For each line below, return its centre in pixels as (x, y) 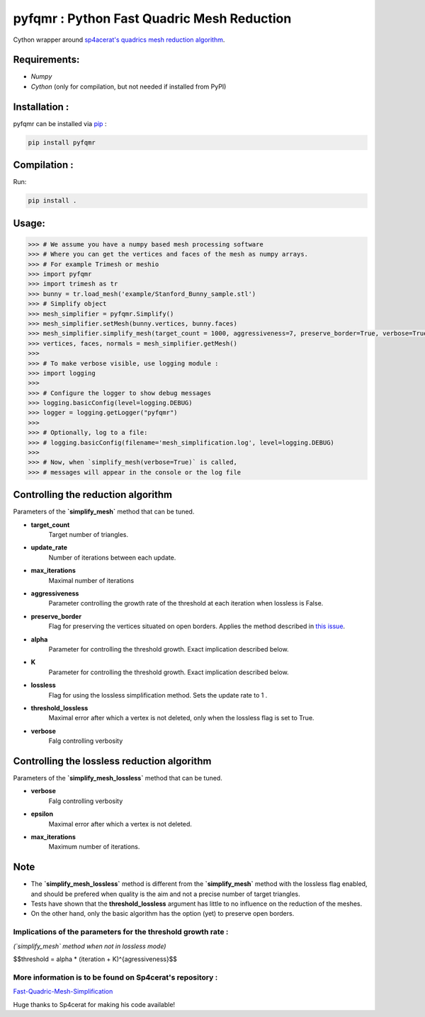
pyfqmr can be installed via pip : (60, 123)
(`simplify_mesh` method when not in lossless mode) (90, 946)
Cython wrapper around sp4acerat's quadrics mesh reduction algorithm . (119, 40)
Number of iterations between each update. (112, 557)
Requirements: (46, 60)
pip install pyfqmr (62, 142)
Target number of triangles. (89, 535)
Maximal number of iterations (91, 580)
